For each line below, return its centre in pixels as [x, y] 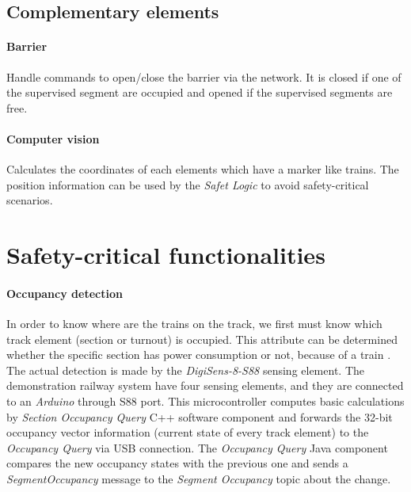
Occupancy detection [65, 293]
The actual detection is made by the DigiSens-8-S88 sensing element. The [185, 370]
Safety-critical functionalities [166, 255]
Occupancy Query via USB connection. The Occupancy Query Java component [197, 447]
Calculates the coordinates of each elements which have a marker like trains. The [203, 169]
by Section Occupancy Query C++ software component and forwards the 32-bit [200, 416]
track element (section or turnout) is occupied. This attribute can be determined [202, 339]
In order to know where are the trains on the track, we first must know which [194, 324]
